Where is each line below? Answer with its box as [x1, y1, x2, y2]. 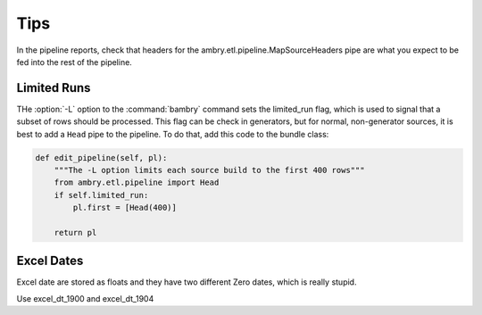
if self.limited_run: [54, 190, 149, 200]
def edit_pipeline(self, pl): [35, 153, 168, 162]
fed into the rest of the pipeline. [16, 56, 133, 67]
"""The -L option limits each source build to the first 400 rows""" [54, 165, 365, 175]
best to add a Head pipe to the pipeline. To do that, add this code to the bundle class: [16, 128, 329, 139]
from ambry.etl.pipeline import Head [54, 178, 220, 187]
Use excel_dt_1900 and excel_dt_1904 [16, 293, 154, 303]
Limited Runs [16, 80, 91, 95]
